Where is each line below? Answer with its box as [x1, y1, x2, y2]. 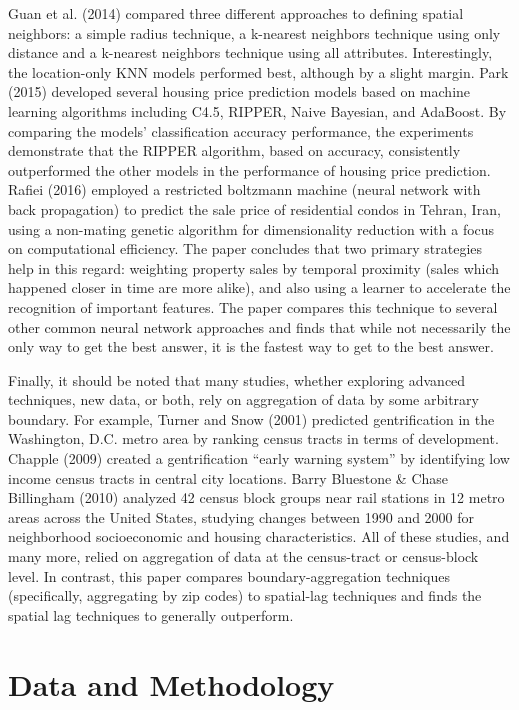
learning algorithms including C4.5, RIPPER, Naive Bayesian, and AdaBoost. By [8, 100, 507, 121]
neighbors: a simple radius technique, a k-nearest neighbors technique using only [8, 22, 501, 43]
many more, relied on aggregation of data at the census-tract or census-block [8, 546, 479, 567]
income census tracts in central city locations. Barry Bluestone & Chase [8, 467, 449, 488]
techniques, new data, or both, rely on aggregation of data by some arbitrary [8, 389, 479, 410]
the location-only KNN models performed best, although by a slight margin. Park [8, 61, 509, 82]
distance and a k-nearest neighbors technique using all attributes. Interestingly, [8, 42, 493, 63]
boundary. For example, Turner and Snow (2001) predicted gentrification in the [8, 408, 495, 429]
